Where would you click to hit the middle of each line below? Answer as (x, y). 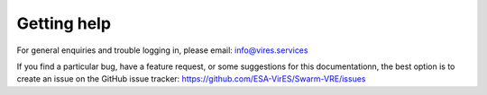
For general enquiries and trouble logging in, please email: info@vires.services (162, 50)
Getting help (64, 23)
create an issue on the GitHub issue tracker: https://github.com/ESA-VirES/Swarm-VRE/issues (191, 79)
